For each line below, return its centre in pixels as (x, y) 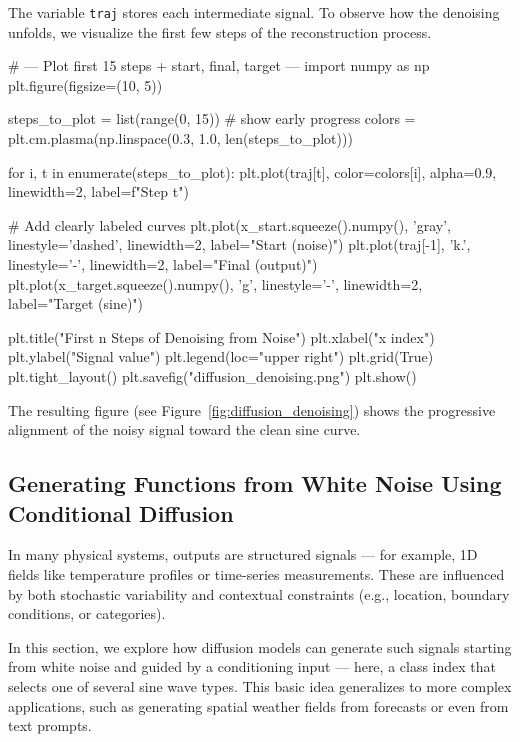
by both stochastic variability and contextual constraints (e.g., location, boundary (259, 593)
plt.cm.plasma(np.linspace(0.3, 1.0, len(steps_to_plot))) (180, 138)
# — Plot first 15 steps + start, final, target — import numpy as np (219, 65)
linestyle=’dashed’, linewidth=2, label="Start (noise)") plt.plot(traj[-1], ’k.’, (239, 244)
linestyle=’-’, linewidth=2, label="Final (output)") (163, 264)
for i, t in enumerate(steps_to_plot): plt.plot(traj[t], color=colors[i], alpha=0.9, (252, 171)
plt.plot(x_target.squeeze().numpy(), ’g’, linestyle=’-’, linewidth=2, (215, 283)
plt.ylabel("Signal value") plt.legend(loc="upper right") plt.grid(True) (221, 356)
